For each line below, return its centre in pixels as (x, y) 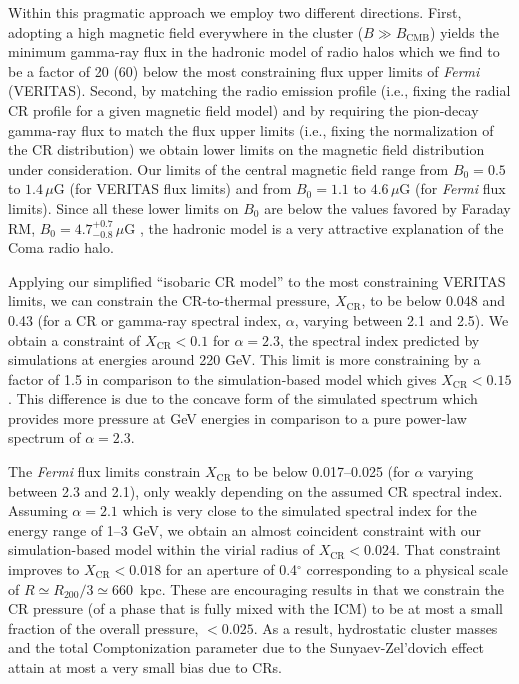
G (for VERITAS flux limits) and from (172, 188)
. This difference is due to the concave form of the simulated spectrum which (243, 398)
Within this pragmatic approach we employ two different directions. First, (235, 12)
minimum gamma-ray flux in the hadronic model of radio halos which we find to (254, 51)
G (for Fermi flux (452, 188)
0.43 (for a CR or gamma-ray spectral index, (145, 319)
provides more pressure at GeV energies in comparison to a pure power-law (237, 417)
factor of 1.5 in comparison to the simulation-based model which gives (222, 378)
